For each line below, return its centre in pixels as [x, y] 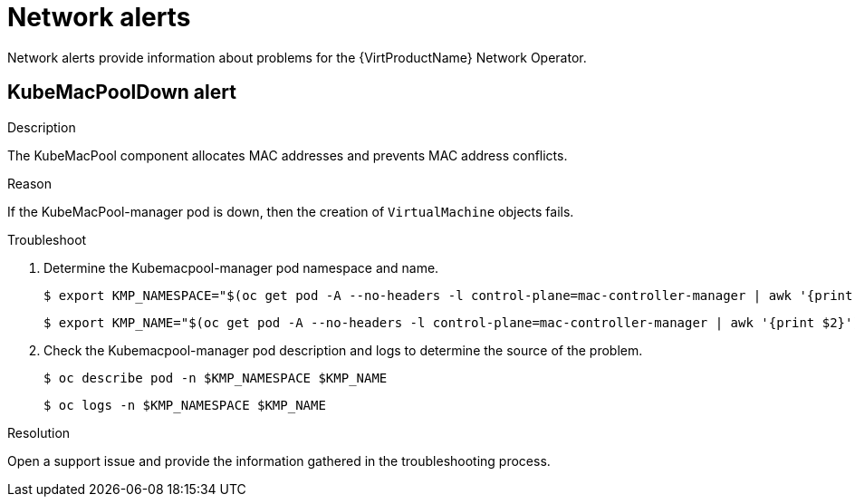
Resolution [39, 432]
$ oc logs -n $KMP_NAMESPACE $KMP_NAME [185, 405]
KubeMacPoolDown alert [122, 92]
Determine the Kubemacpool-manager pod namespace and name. [241, 267]
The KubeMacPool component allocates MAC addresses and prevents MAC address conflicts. [288, 155]
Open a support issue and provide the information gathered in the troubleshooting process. [279, 460]
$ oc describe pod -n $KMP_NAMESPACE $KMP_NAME [216, 378]
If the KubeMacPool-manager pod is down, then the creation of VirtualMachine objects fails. [291, 211]
